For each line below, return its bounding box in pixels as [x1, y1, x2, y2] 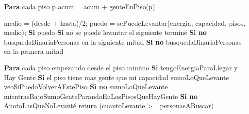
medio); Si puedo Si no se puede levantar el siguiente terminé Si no [4, 27, 207, 37]
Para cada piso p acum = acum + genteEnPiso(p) [4, 1, 155, 11]
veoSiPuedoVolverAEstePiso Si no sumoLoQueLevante [4, 81, 168, 92]
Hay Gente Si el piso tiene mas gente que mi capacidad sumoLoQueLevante [4, 72, 229, 82]
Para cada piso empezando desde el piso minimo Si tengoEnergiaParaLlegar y [4, 62, 238, 72]
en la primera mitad [4, 46, 64, 56]
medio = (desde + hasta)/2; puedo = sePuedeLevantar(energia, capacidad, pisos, [4, 17, 246, 28]
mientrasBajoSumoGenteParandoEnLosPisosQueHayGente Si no [4, 91, 198, 101]
